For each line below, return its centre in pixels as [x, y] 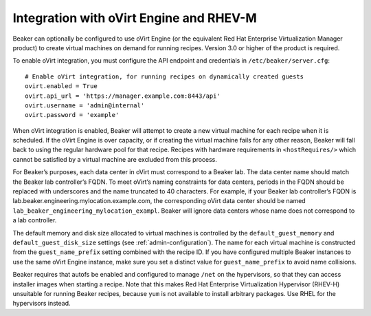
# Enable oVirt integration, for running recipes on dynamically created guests [165, 76]
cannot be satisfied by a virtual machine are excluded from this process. [115, 159]
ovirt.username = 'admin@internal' [85, 105]
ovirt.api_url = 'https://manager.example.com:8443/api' [123, 96]
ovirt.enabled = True [61, 86]
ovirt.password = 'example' [72, 115]
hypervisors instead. [42, 304]
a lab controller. [35, 220]
